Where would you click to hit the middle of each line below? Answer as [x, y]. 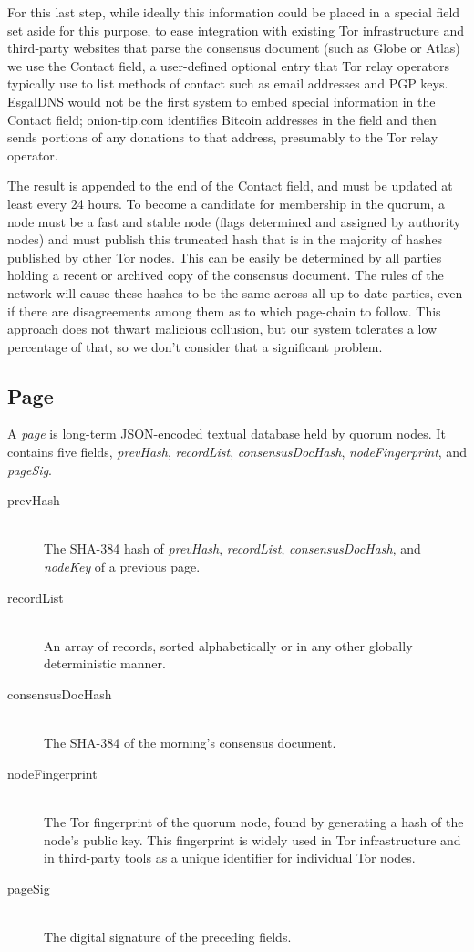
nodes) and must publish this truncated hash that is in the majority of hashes [225, 239]
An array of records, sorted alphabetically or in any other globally [228, 645]
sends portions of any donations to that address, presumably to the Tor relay [223, 137]
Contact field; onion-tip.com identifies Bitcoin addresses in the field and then [222, 119]
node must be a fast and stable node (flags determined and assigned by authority [234, 221]
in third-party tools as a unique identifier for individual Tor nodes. [230, 858]
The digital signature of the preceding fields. [168, 936]
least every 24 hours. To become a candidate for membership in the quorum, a [226, 203]
